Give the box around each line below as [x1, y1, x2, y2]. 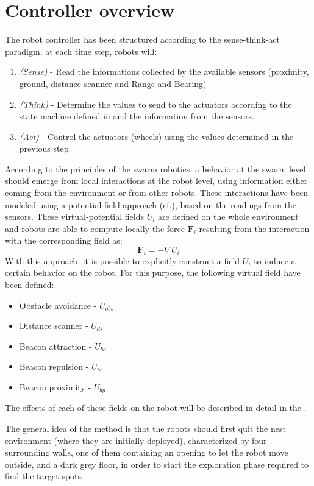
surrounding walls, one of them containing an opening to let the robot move [5, 446, 288, 459]
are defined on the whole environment [158, 210, 299, 223]
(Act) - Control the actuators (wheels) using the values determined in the [19, 130, 294, 143]
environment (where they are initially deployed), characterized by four [5, 434, 267, 446]
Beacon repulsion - [19, 360, 89, 373]
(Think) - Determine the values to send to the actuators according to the [19, 97, 292, 110]
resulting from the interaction [199, 222, 310, 234]
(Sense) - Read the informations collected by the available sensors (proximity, [19, 65, 309, 78]
